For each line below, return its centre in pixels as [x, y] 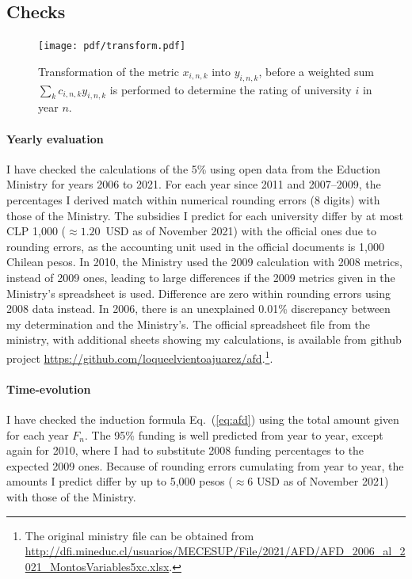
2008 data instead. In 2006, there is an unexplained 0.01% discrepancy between [198, 309]
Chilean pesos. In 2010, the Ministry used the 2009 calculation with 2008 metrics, [204, 262]
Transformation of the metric [109, 71]
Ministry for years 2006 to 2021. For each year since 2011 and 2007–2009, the [194, 184]
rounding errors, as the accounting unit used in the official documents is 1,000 [195, 246]
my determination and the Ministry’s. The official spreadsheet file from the [188, 324]
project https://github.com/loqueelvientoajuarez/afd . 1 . [140, 356]
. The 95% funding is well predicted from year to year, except [234, 434]
